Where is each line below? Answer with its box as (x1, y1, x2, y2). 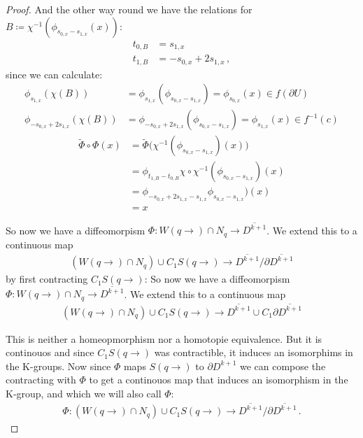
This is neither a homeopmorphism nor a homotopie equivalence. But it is (6, 331, 322, 346)
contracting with (6, 372, 76, 387)
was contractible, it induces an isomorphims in (154, 345, 353, 360)
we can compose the (239, 358, 326, 373)
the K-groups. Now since (6, 358, 111, 373)
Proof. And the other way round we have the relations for (6, 2, 252, 16)
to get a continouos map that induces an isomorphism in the (89, 372, 348, 387)
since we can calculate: (6, 66, 103, 81)
